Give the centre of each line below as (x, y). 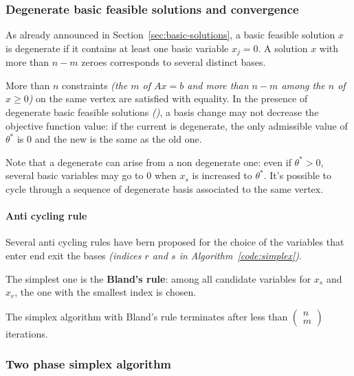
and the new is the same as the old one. (118, 139)
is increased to (222, 175)
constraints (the (95, 85)
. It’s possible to (297, 175)
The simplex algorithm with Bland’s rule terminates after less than (147, 316)
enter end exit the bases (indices (74, 255)
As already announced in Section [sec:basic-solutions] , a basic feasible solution (170, 35)
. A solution (283, 48)
